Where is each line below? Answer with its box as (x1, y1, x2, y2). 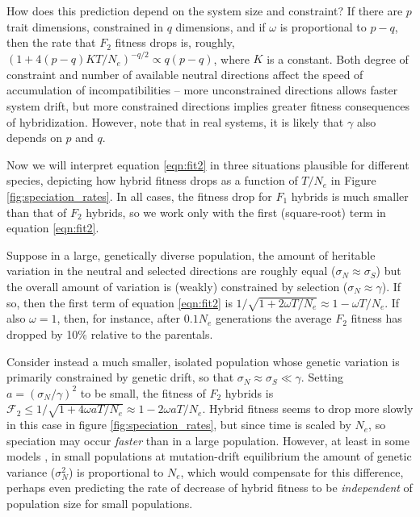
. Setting (300, 369, 343, 386)
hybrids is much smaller (291, 188, 409, 205)
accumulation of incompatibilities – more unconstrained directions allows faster (6, 81, 398, 98)
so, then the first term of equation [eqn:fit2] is (6, 294, 233, 311)
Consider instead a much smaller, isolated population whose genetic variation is (6, 352, 400, 369)
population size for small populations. (6, 495, 193, 512)
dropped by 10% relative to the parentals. (6, 325, 213, 342)
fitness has (351, 310, 402, 327)
